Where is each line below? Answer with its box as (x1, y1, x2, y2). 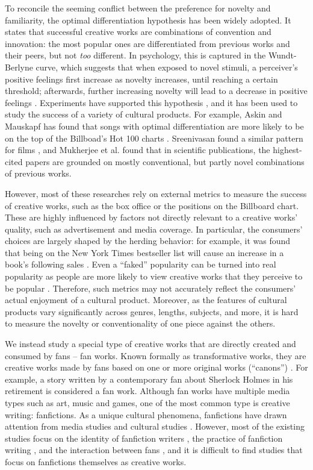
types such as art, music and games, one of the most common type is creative (5, 396, 290, 409)
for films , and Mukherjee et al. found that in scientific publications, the (5, 143, 270, 156)
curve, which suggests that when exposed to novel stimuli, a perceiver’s (36, 60, 298, 73)
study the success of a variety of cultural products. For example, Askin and (5, 108, 282, 121)
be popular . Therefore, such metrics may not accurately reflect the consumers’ (5, 281, 296, 294)
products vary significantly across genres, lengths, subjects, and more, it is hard (5, 305, 299, 318)
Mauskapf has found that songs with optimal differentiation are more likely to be (5, 119, 304, 132)
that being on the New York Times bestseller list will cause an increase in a (5, 246, 284, 258)
